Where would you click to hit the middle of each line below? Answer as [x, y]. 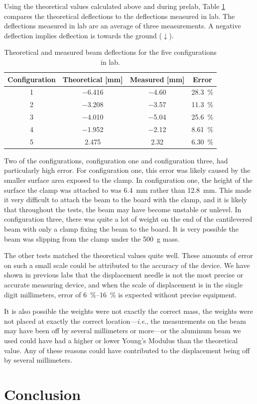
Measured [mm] [157, 79]
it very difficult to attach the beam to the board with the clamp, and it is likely [126, 200]
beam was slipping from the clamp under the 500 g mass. [92, 238]
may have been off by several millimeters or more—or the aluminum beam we [123, 331]
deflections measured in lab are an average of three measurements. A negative [123, 26]
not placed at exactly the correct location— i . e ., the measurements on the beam [125, 321]
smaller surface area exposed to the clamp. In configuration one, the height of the [128, 180]
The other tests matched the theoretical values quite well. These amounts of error [128, 255]
